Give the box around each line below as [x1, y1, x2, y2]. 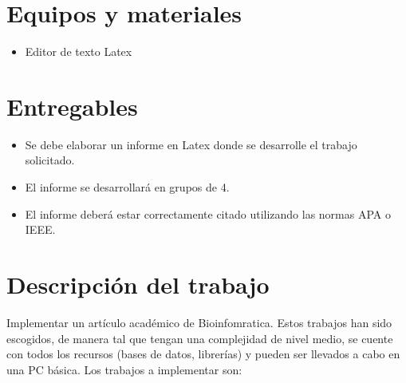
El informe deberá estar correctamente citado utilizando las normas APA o [25, 205, 391, 222]
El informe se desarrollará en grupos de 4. [25, 179, 230, 195]
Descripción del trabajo [6, 268, 270, 300]
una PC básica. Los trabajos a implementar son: [6, 361, 242, 377]
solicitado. [25, 152, 75, 168]
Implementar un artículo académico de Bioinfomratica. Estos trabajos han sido [6, 314, 392, 330]
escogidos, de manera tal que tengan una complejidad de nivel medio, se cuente [6, 330, 393, 346]
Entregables [6, 89, 138, 122]
